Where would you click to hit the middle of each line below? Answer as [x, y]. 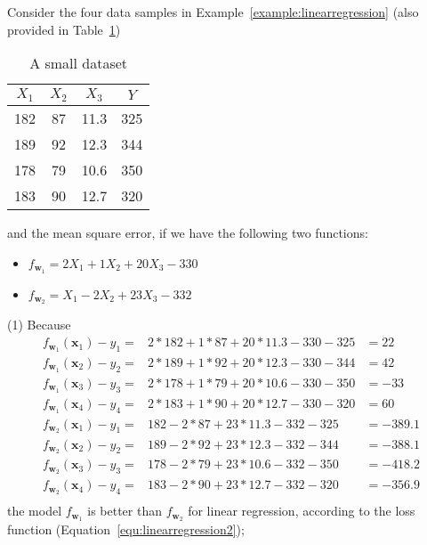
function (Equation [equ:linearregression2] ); [126, 529]
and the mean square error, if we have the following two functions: [188, 233]
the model [35, 511]
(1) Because [39, 325]
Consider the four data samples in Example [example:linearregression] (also [213, 12]
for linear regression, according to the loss [302, 511]
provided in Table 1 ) [64, 29]
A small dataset [79, 63]
